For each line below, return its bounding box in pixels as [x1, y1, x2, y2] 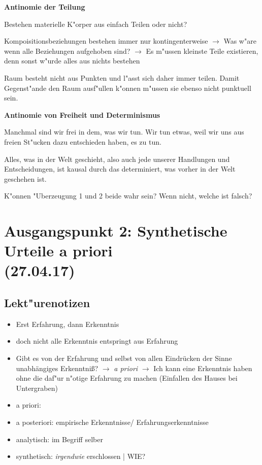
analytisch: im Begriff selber [16, 434, 103, 444]
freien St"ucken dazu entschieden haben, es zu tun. [4, 136, 161, 147]
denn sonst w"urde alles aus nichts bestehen [4, 55, 140, 66]
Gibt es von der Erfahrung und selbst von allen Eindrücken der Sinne [16, 353, 232, 363]
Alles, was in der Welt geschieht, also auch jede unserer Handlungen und [4, 153, 230, 164]
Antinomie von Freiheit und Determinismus [4, 109, 160, 120]
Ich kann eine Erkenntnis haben [153, 362, 252, 373]
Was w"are [223, 36, 256, 46]
